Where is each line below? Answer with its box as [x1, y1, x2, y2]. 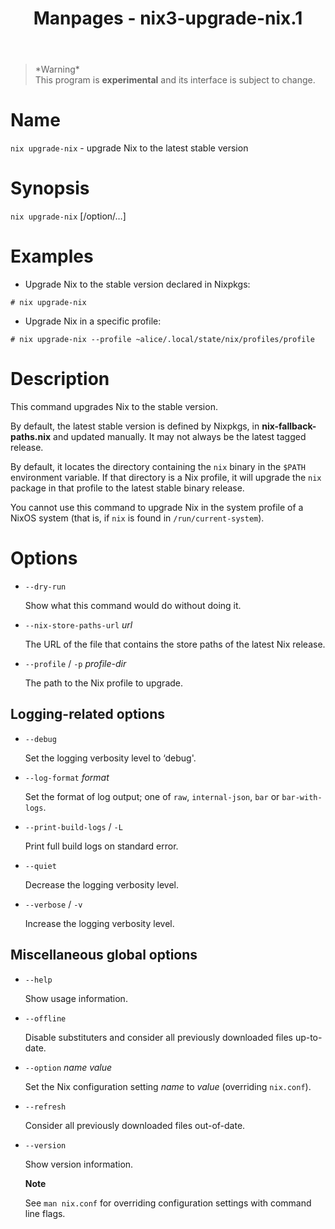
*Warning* [34, 63, 80, 76]
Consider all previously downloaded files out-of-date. [24, 1119, 246, 1131]
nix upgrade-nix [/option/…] [10, 210, 127, 222]
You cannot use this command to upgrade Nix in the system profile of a [10, 501, 304, 513]
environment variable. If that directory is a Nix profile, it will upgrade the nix [10, 471, 322, 483]
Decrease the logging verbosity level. [24, 878, 179, 891]
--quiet [24, 861, 57, 871]
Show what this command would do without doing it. [24, 599, 242, 611]
